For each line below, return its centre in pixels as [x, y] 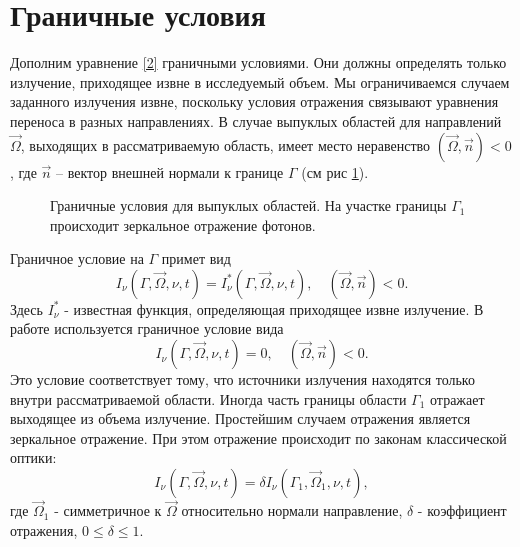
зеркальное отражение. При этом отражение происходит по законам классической [258, 437]
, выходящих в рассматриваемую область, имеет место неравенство [225, 144]
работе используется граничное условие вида [147, 328]
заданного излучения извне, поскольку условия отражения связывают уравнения [254, 101]
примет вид [196, 258]
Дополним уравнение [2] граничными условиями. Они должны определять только [258, 62]
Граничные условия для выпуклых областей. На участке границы [248, 205]
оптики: [33, 457]
